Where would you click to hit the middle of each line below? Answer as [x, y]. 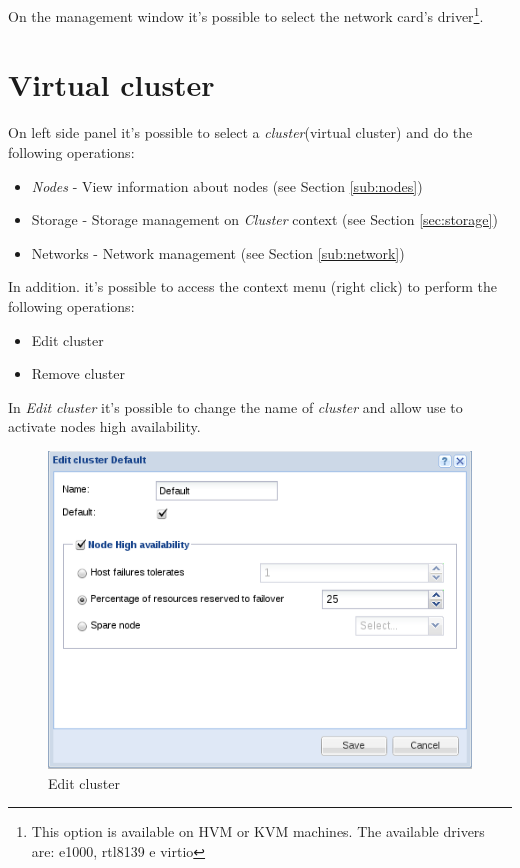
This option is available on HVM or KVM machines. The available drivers [258, 831]
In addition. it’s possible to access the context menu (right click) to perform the [252, 286]
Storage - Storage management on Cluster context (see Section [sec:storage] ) [264, 219]
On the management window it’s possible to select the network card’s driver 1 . [246, 14]
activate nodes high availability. [104, 426]
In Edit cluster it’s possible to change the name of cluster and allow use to [235, 406]
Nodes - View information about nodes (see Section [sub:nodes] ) [227, 185]
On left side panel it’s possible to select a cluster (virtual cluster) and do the [240, 132]
